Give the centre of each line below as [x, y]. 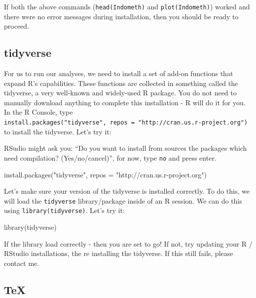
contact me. [22, 263]
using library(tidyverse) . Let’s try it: [64, 210]
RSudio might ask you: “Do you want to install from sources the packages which [126, 148]
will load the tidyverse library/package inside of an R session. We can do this [123, 200]
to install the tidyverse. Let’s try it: [58, 131]
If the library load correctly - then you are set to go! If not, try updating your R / [128, 243]
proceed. [17, 26]
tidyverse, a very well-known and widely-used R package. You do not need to [120, 93]
